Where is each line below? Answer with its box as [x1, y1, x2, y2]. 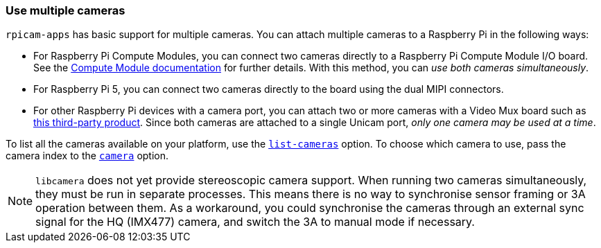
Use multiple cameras [6, 3, 125, 17]
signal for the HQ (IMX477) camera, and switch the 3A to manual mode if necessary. [35, 215, 475, 229]
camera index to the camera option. [6, 150, 169, 162]
